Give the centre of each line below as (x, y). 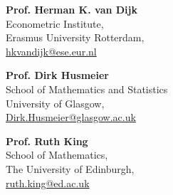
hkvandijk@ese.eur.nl (51, 51)
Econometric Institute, (55, 23)
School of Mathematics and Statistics (87, 89)
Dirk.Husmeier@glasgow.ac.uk (71, 117)
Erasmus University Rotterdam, (75, 37)
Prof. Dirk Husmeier (57, 75)
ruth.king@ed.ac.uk (48, 183)
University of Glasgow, (55, 103)
